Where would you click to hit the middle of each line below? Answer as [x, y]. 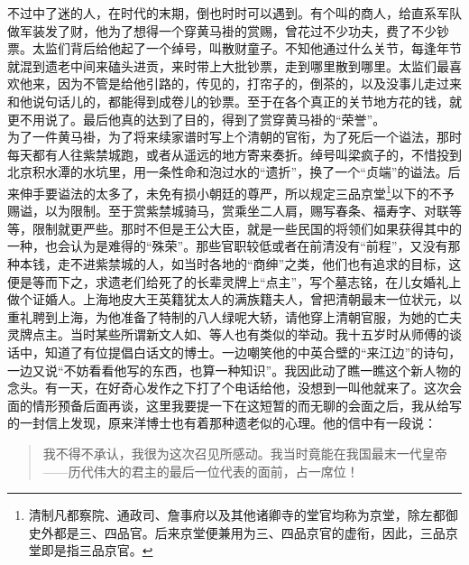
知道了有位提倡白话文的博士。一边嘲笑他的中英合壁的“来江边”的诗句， [253, 352]
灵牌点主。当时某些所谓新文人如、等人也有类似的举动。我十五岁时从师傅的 [228, 334]
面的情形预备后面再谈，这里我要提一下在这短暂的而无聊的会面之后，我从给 [228, 405]
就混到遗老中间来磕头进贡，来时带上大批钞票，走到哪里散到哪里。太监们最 [228, 65]
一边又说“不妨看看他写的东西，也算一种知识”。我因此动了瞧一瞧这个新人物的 [234, 370]
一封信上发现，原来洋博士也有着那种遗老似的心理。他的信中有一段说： [228, 423]
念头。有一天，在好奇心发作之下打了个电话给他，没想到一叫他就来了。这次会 [234, 388]
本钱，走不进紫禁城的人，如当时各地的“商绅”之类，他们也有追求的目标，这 [240, 263]
